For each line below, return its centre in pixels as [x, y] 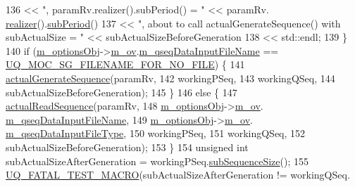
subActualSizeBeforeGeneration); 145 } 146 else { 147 [122, 92]
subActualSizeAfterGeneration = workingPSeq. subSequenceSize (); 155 [157, 161]
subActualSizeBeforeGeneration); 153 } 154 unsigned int [127, 147]
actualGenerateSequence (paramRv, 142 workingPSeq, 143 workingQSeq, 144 [170, 78]
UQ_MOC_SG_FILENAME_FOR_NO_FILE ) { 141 [125, 64]
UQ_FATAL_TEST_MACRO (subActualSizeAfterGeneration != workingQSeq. [178, 175]
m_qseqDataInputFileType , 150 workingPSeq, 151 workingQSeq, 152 [156, 133]
